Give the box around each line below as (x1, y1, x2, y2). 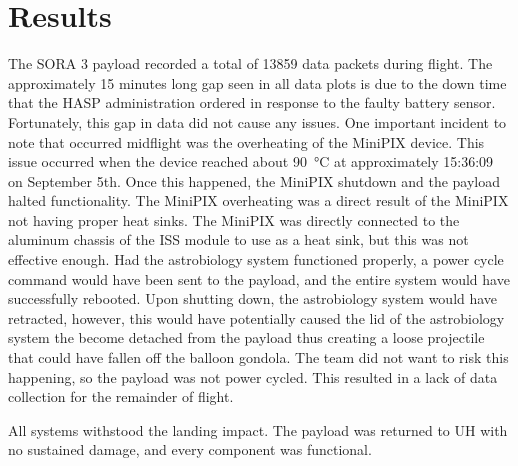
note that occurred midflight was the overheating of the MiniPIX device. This (8, 131, 485, 152)
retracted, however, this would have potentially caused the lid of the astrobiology (8, 307, 505, 328)
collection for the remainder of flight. (8, 386, 234, 407)
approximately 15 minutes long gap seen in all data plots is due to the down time (8, 72, 507, 93)
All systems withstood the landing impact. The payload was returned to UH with (8, 419, 508, 440)
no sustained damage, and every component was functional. (8, 439, 372, 460)
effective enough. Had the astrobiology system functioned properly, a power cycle (8, 249, 504, 270)
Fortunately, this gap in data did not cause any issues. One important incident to (8, 111, 507, 132)
